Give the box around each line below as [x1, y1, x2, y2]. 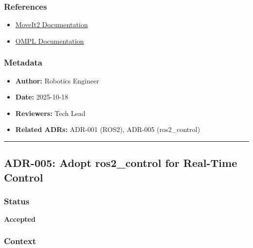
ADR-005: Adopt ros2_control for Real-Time [4, 155, 237, 170]
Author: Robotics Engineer [15, 75, 99, 85]
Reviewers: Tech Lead [15, 108, 86, 118]
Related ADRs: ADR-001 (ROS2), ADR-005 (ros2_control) [15, 124, 200, 134]
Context [4, 234, 36, 247]
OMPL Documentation [15, 35, 84, 46]
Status [4, 195, 30, 207]
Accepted [4, 214, 36, 224]
